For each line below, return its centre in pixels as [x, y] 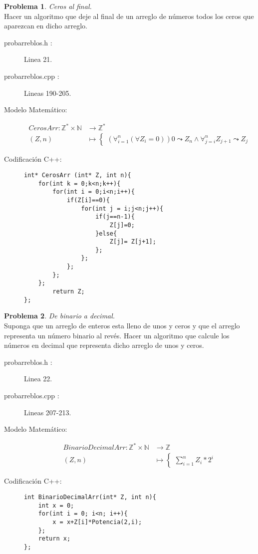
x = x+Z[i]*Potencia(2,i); [97, 522]
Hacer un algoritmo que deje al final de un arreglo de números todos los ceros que [129, 16]
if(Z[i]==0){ [88, 200]
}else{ [106, 233]
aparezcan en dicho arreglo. [46, 26]
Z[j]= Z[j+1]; [133, 242]
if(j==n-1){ [115, 217]
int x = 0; [56, 505]
